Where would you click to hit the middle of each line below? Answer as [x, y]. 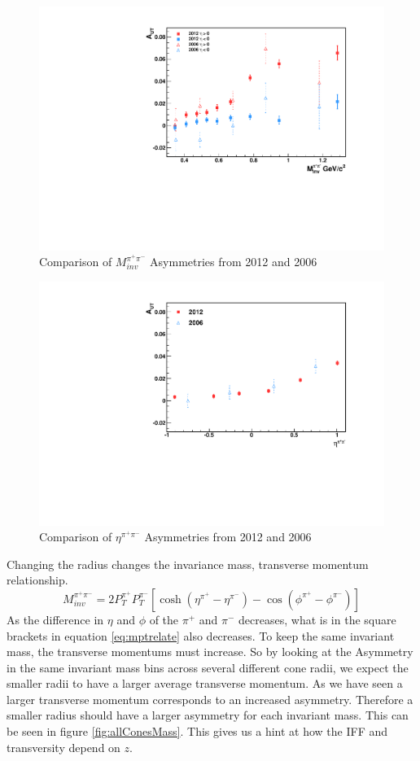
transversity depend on [63, 747]
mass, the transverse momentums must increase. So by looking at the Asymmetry [210, 652]
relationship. [37, 580]
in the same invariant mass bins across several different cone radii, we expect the [208, 667]
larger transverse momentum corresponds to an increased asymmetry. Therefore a [210, 699]
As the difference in [55, 619]
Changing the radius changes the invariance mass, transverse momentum [188, 564]
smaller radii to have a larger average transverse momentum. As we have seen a [205, 683]
